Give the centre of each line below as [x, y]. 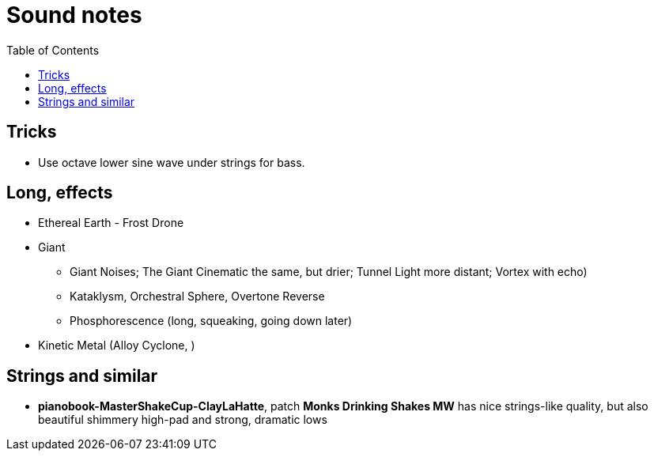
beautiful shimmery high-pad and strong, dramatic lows [183, 420]
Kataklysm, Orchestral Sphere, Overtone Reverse [197, 296]
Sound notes [74, 15]
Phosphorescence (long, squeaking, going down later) [211, 321]
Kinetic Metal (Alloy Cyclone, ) [117, 346]
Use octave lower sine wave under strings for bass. [172, 162]
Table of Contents [53, 50]
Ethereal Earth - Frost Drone [111, 223]
